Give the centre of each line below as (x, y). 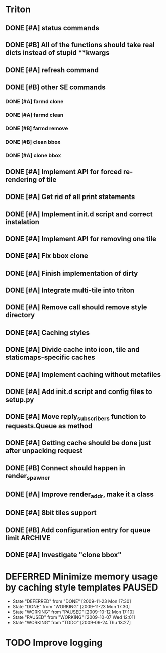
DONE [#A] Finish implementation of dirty (72, 273)
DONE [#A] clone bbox (33, 156)
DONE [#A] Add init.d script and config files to (79, 392)
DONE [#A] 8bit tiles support (51, 513)
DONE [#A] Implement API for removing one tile (81, 239)
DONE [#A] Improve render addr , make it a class (80, 495)
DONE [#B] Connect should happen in (65, 468)
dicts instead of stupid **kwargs (57, 53)
